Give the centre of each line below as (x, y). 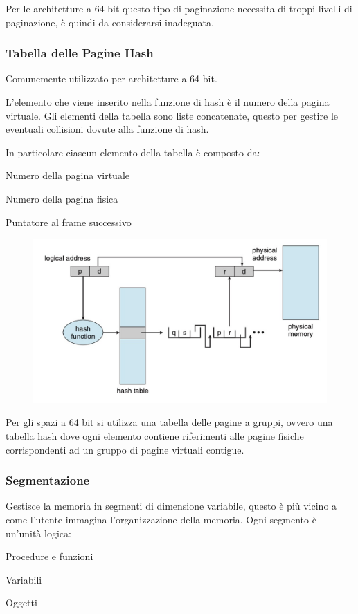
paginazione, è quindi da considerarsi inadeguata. (110, 22)
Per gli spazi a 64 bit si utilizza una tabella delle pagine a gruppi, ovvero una (169, 422)
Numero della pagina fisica (62, 198)
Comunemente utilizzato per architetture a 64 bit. (111, 78)
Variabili (24, 579)
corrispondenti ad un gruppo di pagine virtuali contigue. (125, 449)
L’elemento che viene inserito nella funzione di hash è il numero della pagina (168, 102)
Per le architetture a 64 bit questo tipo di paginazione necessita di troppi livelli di (179, 8)
